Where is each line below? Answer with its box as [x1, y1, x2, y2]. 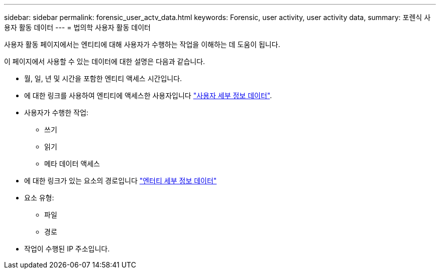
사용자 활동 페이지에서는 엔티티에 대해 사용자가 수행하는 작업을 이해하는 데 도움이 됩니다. [4, 40, 280, 49]
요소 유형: [24, 193, 54, 202]
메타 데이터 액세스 [44, 159, 100, 168]
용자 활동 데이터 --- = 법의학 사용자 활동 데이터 [4, 23, 151, 32]
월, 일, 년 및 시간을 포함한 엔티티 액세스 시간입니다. [24, 74, 182, 83]
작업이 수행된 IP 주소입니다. [24, 244, 110, 253]
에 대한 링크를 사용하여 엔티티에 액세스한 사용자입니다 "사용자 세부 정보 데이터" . [24, 91, 272, 100]
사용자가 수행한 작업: [24, 108, 88, 117]
